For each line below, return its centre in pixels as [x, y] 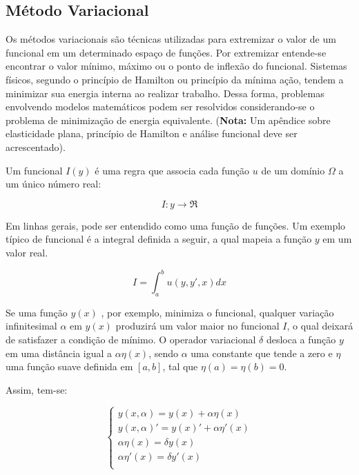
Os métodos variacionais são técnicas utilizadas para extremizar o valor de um [171, 39]
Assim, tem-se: [37, 389]
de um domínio [293, 170]
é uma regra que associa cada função [172, 170]
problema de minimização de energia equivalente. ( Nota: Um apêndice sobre [168, 120]
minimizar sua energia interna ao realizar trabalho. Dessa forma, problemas [165, 93]
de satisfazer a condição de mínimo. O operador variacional [131, 339]
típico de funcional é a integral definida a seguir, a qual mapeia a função [159, 239]
